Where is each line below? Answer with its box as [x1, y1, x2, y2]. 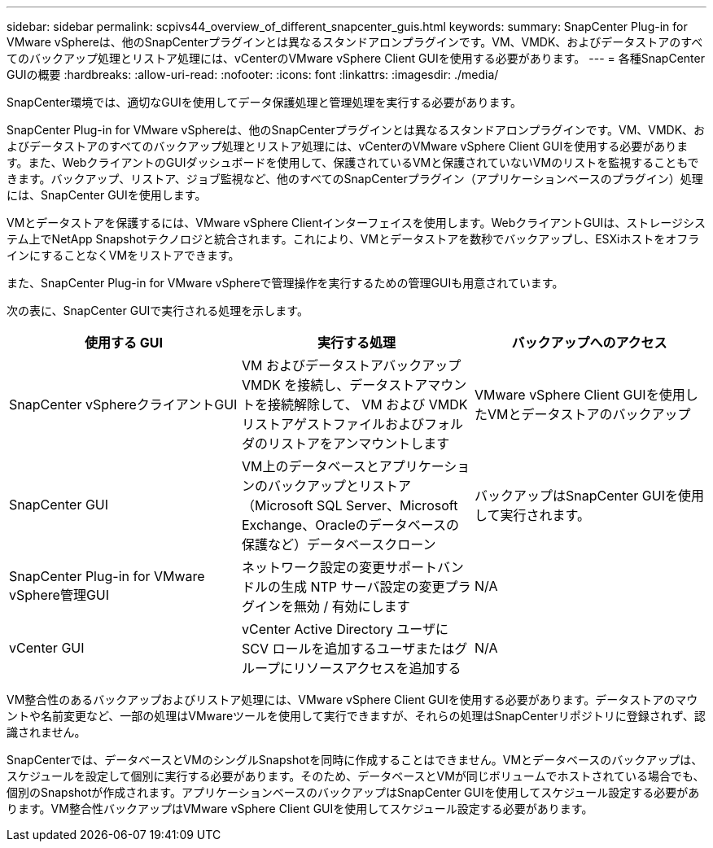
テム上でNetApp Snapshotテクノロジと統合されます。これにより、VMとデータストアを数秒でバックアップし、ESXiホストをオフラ [7, 232, 700, 246]
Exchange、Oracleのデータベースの [241, 517, 459, 533]
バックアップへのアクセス [511, 334, 667, 351]
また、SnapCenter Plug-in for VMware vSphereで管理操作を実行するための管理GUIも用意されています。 [7, 276, 564, 290]
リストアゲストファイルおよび [241, 416, 424, 432]
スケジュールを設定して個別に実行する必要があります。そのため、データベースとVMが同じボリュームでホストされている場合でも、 [7, 769, 705, 783]
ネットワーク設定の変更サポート [241, 559, 437, 575]
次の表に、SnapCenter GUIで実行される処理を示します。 [7, 304, 308, 317]
